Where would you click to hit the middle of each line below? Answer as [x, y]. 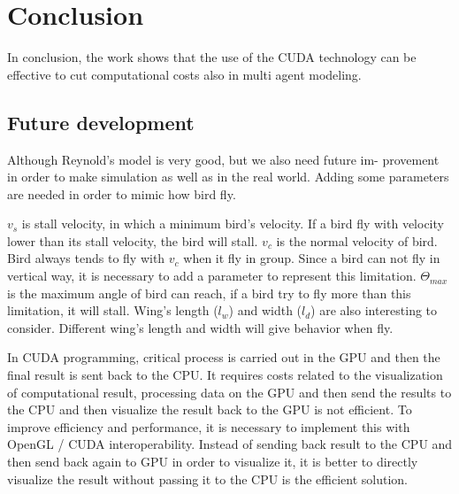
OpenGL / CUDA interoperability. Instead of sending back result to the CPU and [230, 444]
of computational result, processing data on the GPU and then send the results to [229, 392]
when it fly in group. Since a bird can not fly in [312, 258]
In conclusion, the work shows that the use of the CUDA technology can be [212, 57]
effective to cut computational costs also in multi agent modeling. [184, 74]
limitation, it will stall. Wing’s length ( [113, 310]
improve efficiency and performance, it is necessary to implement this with [209, 426]
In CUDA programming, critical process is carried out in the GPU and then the [224, 357]
